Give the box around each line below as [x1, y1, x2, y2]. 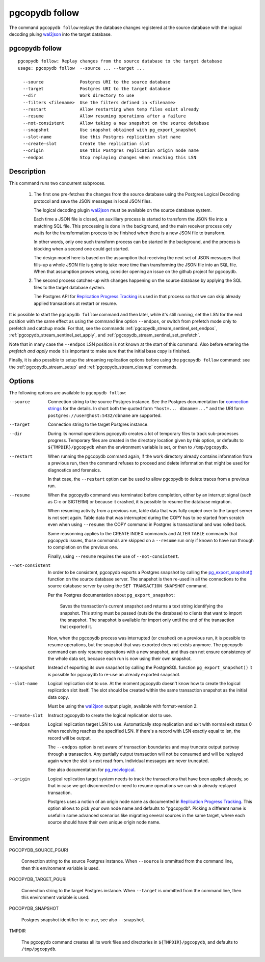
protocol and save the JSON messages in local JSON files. [33, 198, 152, 204]
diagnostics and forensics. [48, 467, 102, 473]
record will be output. [48, 735, 91, 741]
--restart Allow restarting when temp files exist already [23, 107, 199, 112]
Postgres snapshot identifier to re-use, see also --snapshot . [21, 916, 146, 923]
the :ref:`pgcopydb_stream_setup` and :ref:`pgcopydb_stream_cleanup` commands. [9, 364, 178, 370]
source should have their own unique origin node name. [48, 819, 160, 825]
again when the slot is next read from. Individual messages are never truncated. [48, 758, 209, 764]
